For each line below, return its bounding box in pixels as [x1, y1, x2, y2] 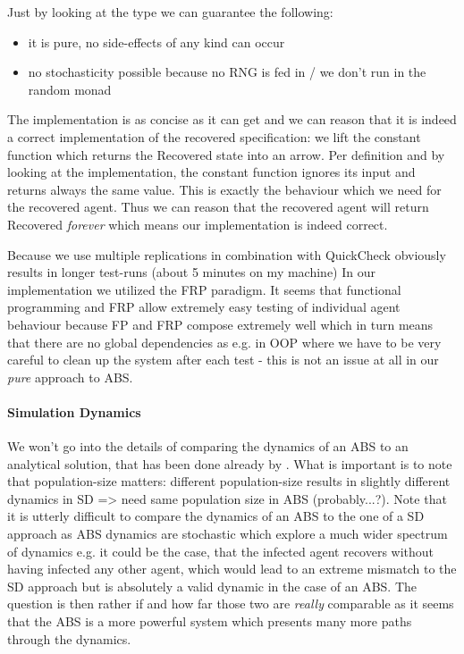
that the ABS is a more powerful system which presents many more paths [7, 612, 412, 631]
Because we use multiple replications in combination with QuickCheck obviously [7, 245, 446, 264]
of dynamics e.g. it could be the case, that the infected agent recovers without [7, 541, 434, 560]
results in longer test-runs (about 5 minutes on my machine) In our [7, 263, 375, 281]
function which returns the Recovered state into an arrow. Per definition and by [7, 145, 445, 163]
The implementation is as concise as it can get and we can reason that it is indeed [7, 110, 457, 129]
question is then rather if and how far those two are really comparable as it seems [7, 594, 454, 613]
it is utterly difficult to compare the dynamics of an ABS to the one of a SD [7, 507, 425, 525]
